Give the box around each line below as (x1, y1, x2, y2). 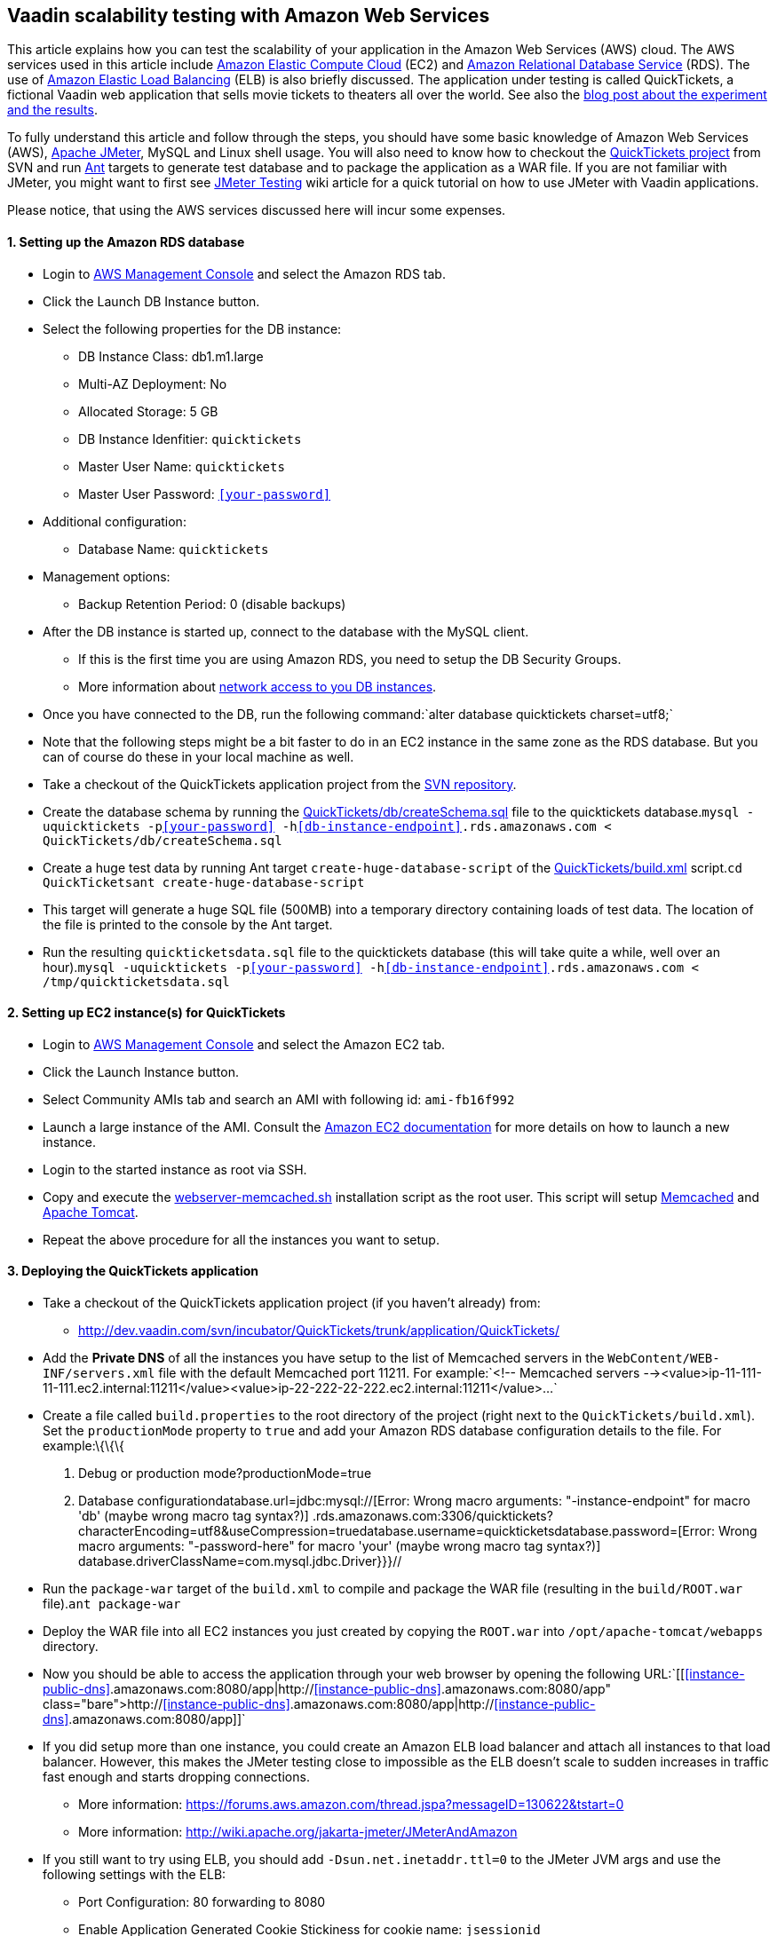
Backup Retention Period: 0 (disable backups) (78, 596, 346, 612)
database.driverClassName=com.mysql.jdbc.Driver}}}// (78, 1553, 402, 1569)
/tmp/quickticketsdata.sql (43, 974, 230, 989)
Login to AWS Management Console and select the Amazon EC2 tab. (43, 1036, 446, 1052)
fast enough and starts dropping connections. (43, 1769, 310, 1785)
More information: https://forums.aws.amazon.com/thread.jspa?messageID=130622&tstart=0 (78, 1797, 624, 1813)
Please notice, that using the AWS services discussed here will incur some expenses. (7, 202, 506, 218)
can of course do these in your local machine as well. (43, 748, 354, 764)
